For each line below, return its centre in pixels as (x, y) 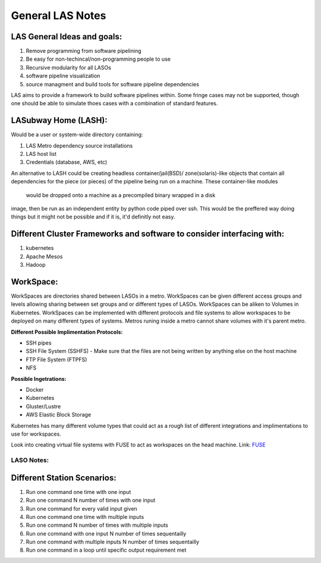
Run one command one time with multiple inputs (85, 517)
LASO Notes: (30, 460)
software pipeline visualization (63, 76)
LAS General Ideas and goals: (67, 37)
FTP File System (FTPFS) (56, 359)
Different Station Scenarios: (64, 478)
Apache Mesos (44, 257)
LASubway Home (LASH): (59, 121)
